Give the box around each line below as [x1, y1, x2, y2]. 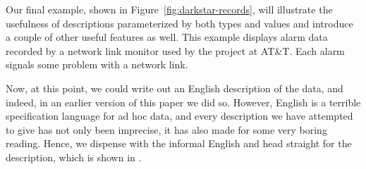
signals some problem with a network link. [6, 57, 188, 72]
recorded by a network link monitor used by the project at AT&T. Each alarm [6, 43, 345, 58]
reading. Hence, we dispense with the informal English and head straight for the [6, 136, 352, 151]
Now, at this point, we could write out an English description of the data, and [6, 80, 343, 95]
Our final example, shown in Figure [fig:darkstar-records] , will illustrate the [6, 2, 333, 16]
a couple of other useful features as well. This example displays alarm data [6, 30, 328, 44]
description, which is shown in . [6, 149, 142, 164]
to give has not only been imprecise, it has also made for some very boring [6, 122, 327, 137]
